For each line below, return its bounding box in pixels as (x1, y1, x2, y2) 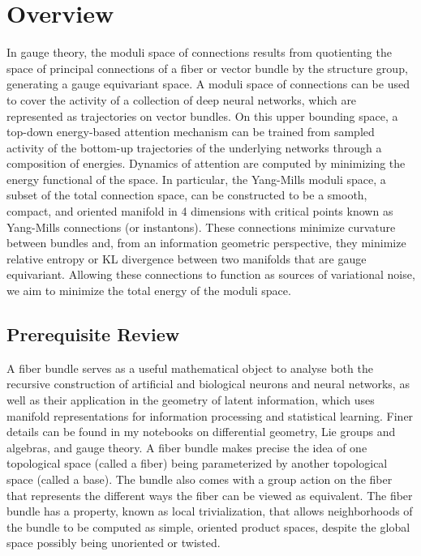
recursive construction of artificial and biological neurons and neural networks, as (6, 375, 410, 392)
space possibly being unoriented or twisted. (6, 534, 221, 551)
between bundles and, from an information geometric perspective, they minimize (6, 234, 406, 251)
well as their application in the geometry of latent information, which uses (6, 391, 375, 408)
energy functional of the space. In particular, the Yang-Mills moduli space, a (6, 170, 386, 187)
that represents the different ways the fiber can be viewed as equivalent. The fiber (6, 486, 413, 503)
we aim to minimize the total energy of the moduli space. (6, 282, 291, 299)
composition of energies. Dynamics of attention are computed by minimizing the (6, 155, 406, 172)
